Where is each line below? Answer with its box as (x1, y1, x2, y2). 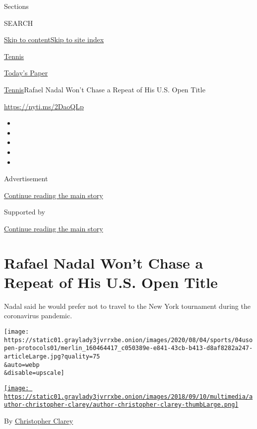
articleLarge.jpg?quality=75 (4, 353, 100, 360)
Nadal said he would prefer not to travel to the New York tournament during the (4, 300, 251, 311)
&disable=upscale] (4, 369, 64, 377)
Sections (4, 1, 29, 11)
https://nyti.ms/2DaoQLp (4, 101, 84, 111)
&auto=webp (4, 361, 40, 368)
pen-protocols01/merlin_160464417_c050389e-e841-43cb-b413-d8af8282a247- (4, 345, 253, 352)
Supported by (4, 207, 45, 217)
